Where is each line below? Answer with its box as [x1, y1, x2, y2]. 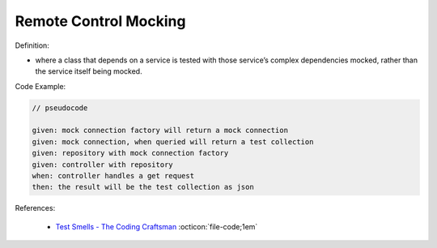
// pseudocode [32, 103, 88, 113]
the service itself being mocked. [35, 66, 142, 76]
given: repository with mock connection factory [32, 148, 229, 158]
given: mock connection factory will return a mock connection [32, 126, 289, 135]
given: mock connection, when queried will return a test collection [32, 137, 314, 146]
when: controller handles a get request [32, 171, 194, 181]
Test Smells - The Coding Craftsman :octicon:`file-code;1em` [55, 221, 258, 231]
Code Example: [15, 81, 66, 91]
